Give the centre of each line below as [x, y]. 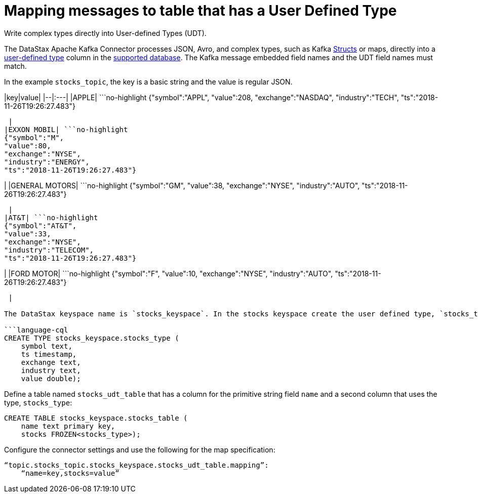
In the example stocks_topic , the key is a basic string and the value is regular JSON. [148, 81]
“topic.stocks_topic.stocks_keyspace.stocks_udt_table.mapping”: [136, 465]
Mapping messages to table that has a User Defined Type [201, 11]
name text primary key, [68, 426]
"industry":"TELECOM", [49, 250]
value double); [51, 378]
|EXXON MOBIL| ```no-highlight [66, 129]
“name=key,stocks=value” [70, 473]
